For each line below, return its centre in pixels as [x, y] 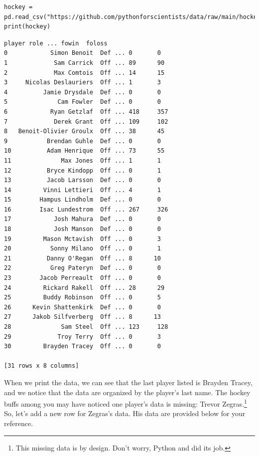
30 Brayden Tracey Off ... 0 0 [82, 346]
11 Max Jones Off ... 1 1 [82, 160]
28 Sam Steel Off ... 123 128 [86, 327]
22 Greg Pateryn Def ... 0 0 [82, 268]
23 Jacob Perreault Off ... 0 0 [82, 278]
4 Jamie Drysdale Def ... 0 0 [82, 92]
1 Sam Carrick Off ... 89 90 [84, 63]
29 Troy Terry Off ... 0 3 [82, 337]
